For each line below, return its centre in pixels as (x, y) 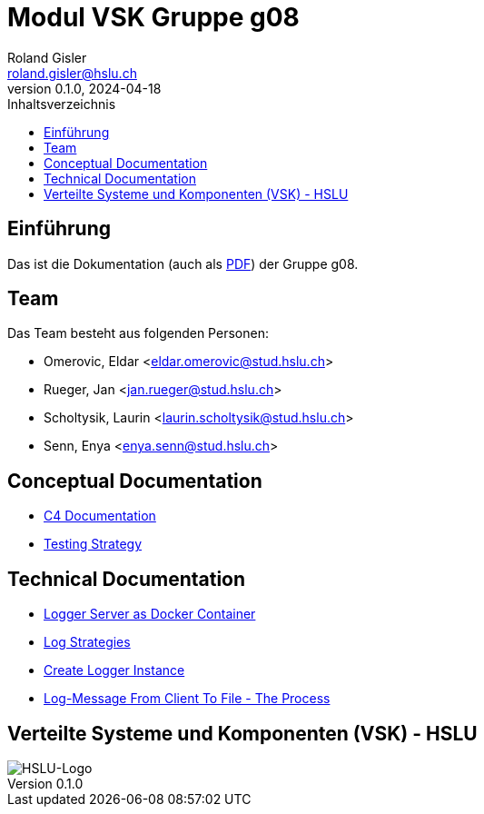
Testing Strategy (93, 544)
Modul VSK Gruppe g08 (153, 17)
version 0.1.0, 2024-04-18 (84, 88)
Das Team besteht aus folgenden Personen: (138, 333)
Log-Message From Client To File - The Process (187, 699)
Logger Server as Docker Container (150, 614)
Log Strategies (87, 642)
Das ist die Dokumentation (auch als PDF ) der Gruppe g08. (183, 263)
